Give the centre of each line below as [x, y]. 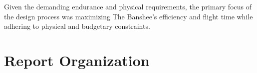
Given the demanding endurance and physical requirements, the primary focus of [128, 6]
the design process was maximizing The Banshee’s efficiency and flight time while [128, 16]
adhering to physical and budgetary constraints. [77, 26]
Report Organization [77, 60]
